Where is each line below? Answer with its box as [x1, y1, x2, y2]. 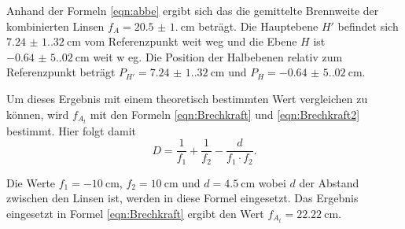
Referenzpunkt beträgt [6, 64, 116, 80]
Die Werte [6, 174, 56, 190]
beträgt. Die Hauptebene [198, 17, 318, 34]
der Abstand [299, 174, 359, 190]
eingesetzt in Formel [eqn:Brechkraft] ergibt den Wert [6, 205, 264, 221]
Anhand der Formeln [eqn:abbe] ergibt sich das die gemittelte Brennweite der [6, 2, 379, 18]
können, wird [6, 105, 69, 122]
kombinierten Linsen [6, 17, 105, 34]
